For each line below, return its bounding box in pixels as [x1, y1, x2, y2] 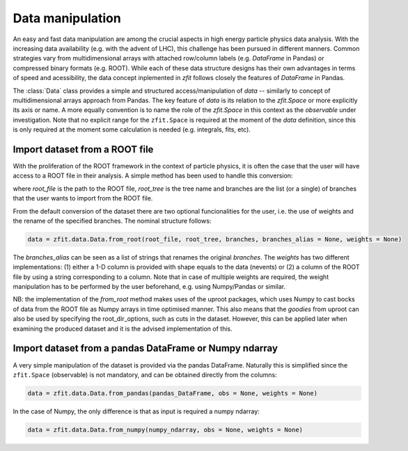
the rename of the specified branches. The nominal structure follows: [13, 216, 212, 225]
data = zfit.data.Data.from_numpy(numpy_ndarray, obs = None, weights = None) [27, 425, 303, 434]
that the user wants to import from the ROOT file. [13, 194, 153, 203]
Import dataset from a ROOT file [13, 143, 154, 155]
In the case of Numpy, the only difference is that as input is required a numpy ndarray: [13, 407, 260, 416]
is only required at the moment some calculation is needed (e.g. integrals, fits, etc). [13, 125, 251, 134]
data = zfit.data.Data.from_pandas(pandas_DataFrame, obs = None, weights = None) [27, 389, 318, 397]
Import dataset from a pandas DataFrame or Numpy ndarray [13, 342, 278, 354]
